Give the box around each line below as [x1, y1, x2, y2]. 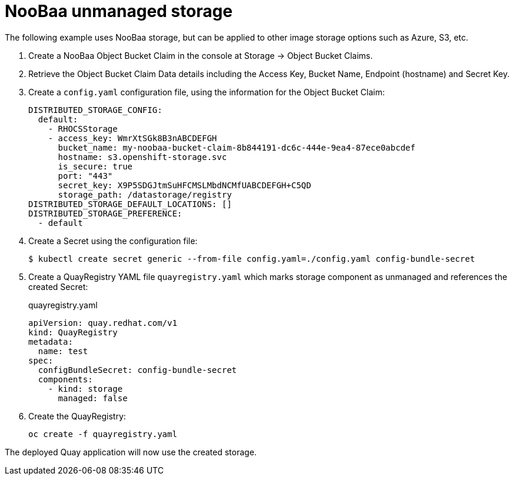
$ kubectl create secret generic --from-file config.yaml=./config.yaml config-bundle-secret [28, 254, 475, 264]
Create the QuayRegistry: [28, 411, 126, 421]
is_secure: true [58, 161, 133, 171]
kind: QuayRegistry [28, 327, 118, 337]
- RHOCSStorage [48, 124, 118, 134]
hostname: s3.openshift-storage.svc [58, 152, 227, 162]
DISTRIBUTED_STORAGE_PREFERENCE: [28, 208, 183, 218]
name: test [38, 346, 88, 356]
